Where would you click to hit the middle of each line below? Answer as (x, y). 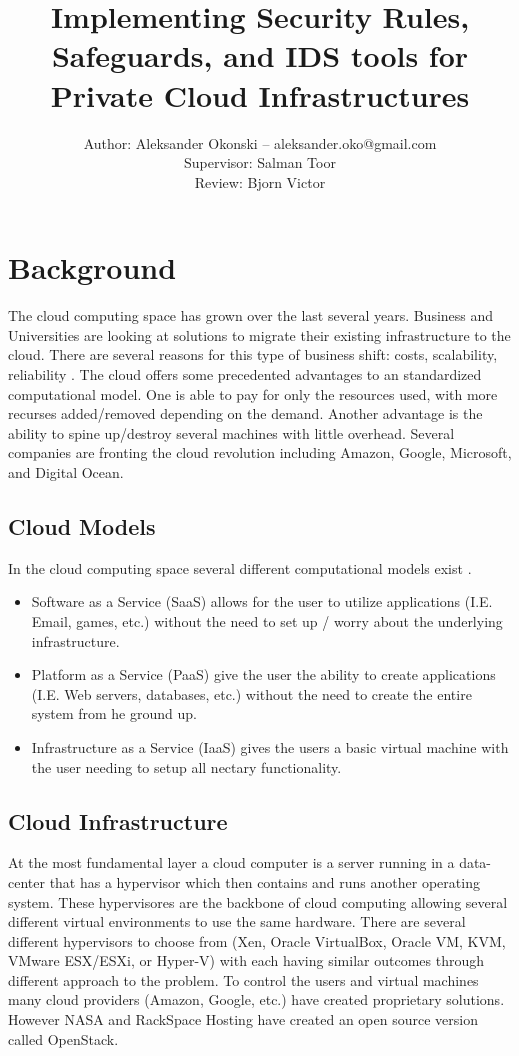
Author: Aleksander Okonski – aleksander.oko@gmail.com (260, 142)
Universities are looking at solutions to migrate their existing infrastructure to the (259, 334)
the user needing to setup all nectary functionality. (186, 766)
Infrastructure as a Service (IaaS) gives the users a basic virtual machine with (270, 746)
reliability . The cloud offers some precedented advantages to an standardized (245, 374)
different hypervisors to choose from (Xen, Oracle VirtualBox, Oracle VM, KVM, (257, 940)
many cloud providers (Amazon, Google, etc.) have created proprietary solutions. (256, 999)
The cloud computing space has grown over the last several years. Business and (251, 315)
